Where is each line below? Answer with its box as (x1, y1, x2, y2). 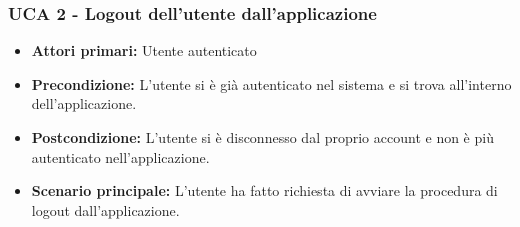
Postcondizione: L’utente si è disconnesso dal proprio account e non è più (31, 127, 494, 147)
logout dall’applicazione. (31, 199, 180, 220)
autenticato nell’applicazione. (31, 146, 210, 167)
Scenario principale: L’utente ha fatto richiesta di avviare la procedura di (31, 180, 498, 201)
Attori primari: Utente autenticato (31, 40, 257, 61)
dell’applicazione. (31, 93, 137, 114)
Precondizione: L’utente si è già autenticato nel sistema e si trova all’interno (31, 73, 512, 94)
